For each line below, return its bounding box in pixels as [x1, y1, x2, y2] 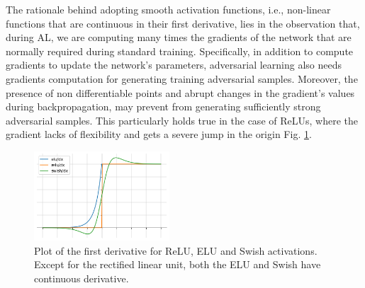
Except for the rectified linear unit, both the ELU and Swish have [34, 257, 321, 272]
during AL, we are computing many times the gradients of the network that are [6, 30, 352, 45]
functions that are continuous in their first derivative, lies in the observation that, [6, 16, 360, 30]
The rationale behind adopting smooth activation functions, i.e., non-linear [6, 2, 331, 16]
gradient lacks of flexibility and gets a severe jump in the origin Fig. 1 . [6, 127, 312, 142]
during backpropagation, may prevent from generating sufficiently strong [6, 99, 321, 114]
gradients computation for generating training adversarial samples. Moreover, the [6, 71, 358, 86]
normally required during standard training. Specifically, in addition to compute [6, 43, 354, 58]
